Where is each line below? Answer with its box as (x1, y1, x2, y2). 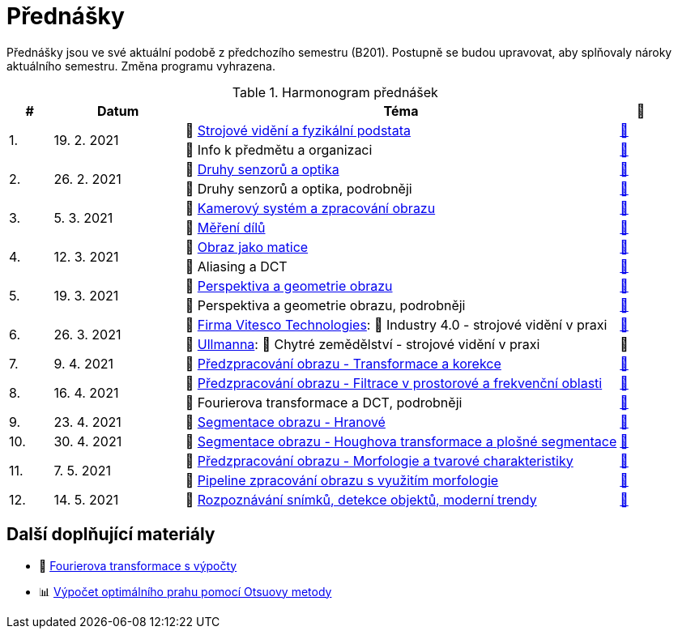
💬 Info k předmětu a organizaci (185, 141, 373, 158)
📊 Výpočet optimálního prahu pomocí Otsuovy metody (39, 584, 332, 599)
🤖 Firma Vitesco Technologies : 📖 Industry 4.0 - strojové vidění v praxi (185, 316, 608, 333)
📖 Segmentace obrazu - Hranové (185, 413, 386, 430)
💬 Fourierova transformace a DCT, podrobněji (185, 394, 463, 411)
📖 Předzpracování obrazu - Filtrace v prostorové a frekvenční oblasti (185, 374, 603, 391)
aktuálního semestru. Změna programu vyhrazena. (6, 58, 275, 73)
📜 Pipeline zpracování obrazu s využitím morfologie (185, 471, 499, 488)
